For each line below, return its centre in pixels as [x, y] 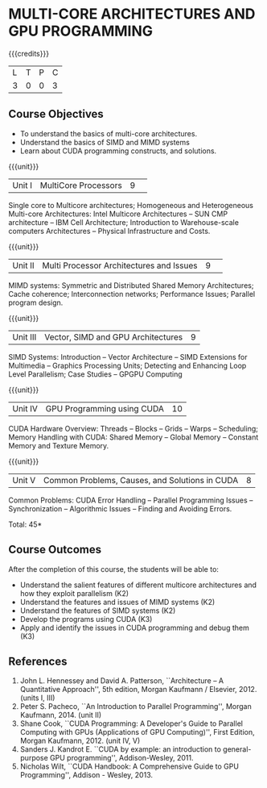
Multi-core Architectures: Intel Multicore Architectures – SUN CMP [118, 214]
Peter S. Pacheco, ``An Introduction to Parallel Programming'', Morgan [136, 707]
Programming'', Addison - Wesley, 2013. [86, 775]
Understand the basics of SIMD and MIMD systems [105, 142]
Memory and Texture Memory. [59, 445]
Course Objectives [56, 114]
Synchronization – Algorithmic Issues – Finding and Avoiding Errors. [120, 508]
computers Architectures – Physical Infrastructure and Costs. [109, 231]
